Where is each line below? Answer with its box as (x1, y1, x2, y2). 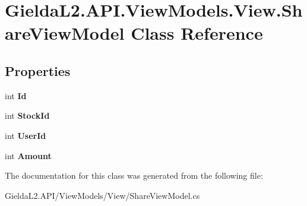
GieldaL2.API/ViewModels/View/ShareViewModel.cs (5, 189, 200, 201)
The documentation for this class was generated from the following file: (5, 169, 263, 182)
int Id (5, 89, 27, 102)
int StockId (5, 109, 50, 122)
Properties (5, 61, 71, 80)
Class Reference (131, 21, 263, 45)
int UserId (5, 129, 46, 141)
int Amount (5, 149, 52, 161)
